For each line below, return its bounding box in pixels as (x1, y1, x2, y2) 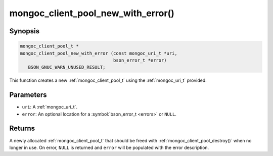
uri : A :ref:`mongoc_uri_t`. (22, 104, 78, 110)
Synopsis (9, 27, 40, 35)
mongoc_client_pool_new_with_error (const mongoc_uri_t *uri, (20, 50, 177, 56)
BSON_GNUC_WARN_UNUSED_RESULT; (28, 65, 106, 70)
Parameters (9, 91, 47, 99)
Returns (9, 124, 35, 133)
